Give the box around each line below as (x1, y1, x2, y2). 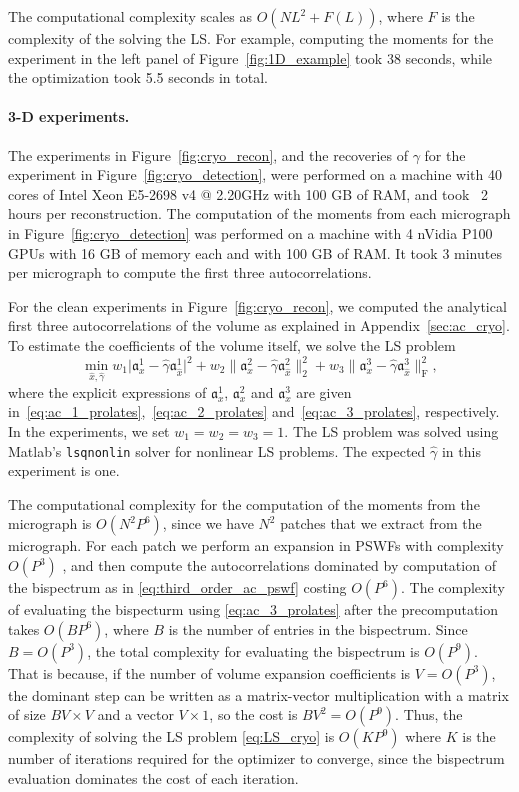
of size (8, 704, 46, 725)
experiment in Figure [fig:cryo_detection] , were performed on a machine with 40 (8, 164, 502, 185)
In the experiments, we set (8, 420, 170, 441)
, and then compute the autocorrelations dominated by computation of (62, 555, 496, 576)
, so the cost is (209, 704, 298, 725)
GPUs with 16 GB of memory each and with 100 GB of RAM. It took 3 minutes (8, 242, 502, 263)
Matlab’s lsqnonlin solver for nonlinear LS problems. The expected (8, 440, 426, 461)
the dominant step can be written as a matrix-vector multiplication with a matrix (8, 684, 509, 705)
